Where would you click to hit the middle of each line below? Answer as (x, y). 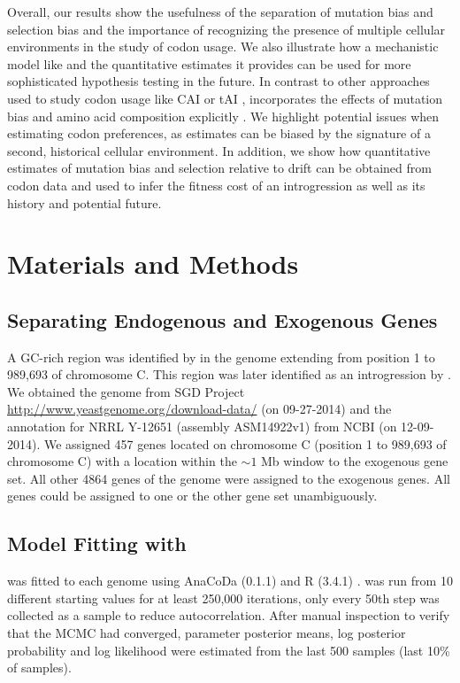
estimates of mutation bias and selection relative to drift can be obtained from (219, 168)
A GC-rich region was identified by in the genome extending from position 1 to (221, 357)
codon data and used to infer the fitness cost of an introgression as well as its (216, 185)
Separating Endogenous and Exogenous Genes (222, 319)
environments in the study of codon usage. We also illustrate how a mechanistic (223, 47)
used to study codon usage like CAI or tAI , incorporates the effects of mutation (225, 98)
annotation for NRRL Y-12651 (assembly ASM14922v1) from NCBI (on (202, 427)
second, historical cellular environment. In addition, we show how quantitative (219, 150)
